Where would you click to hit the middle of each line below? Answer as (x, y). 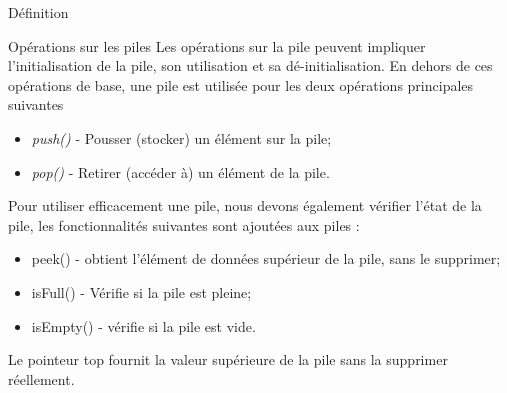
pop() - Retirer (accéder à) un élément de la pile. (180, 171)
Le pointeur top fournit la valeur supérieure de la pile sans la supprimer (228, 359)
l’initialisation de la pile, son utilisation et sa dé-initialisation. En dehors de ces (250, 65)
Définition (38, 12)
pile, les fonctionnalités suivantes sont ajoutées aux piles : (184, 224)
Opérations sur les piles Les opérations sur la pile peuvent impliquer (217, 45)
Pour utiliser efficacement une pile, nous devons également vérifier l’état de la (245, 205)
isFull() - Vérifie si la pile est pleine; (141, 291)
